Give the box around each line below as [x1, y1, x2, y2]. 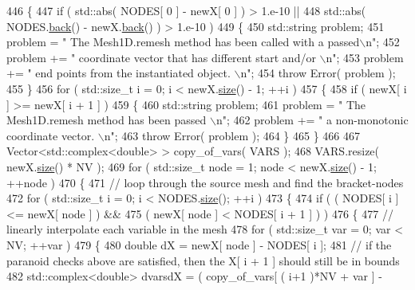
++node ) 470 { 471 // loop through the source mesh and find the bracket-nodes [6, 174, 404, 190]
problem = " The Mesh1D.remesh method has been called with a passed [6, 33, 360, 50]
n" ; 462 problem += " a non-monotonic [215, 112, 409, 128]
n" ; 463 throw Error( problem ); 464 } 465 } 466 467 [104, 127, 361, 143]
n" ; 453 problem [326, 49, 404, 65]
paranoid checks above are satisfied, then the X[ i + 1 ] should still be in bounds [6, 252, 400, 268]
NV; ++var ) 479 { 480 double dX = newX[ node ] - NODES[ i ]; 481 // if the [6, 236, 392, 253]
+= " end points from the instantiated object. [6, 65, 231, 81]
